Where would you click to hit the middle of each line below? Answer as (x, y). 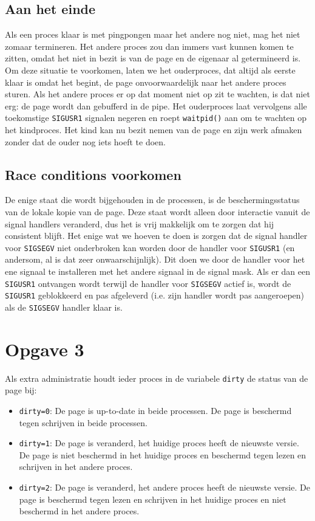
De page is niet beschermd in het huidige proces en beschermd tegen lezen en (163, 454)
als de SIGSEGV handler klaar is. (64, 307)
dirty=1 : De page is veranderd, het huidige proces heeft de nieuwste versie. (159, 443)
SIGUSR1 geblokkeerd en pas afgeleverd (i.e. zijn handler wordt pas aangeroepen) (155, 295)
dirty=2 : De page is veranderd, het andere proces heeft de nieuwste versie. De (164, 487)
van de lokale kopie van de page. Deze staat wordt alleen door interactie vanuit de (157, 212)
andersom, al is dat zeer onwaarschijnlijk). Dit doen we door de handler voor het (155, 259)
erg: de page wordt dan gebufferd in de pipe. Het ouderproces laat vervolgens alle (156, 105)
